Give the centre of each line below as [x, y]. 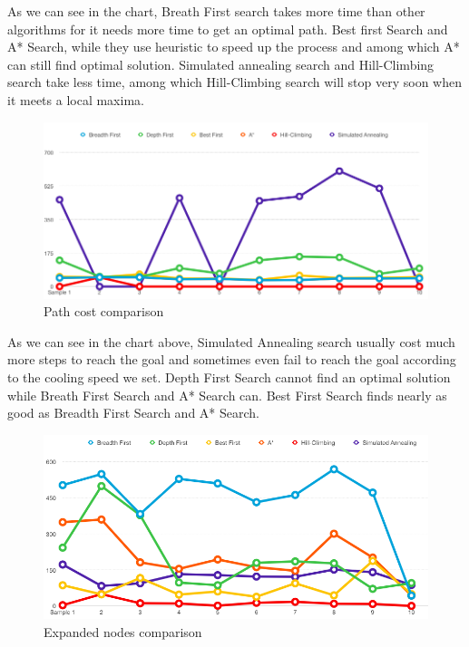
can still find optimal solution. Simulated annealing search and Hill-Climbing [221, 64]
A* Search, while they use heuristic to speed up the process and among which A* [234, 47]
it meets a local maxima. [76, 99]
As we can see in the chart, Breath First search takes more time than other [216, 11]
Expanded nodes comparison [123, 631]
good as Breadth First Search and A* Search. [133, 413]
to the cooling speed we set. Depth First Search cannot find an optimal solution [229, 377]
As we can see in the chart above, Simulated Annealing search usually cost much [231, 341]
